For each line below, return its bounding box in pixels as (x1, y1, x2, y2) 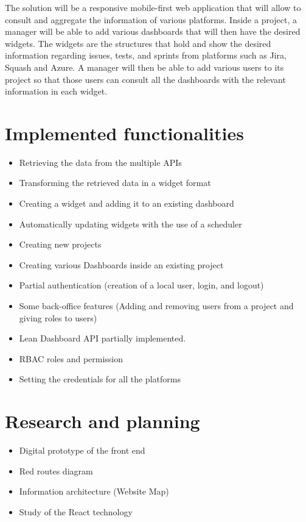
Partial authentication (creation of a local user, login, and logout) (19, 279, 264, 291)
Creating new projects (19, 238, 102, 251)
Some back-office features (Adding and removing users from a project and (19, 299, 294, 312)
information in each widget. (5, 85, 108, 98)
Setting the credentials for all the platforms (19, 373, 181, 385)
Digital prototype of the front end (19, 444, 145, 457)
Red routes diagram (19, 464, 93, 477)
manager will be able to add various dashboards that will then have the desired (5, 25, 301, 38)
